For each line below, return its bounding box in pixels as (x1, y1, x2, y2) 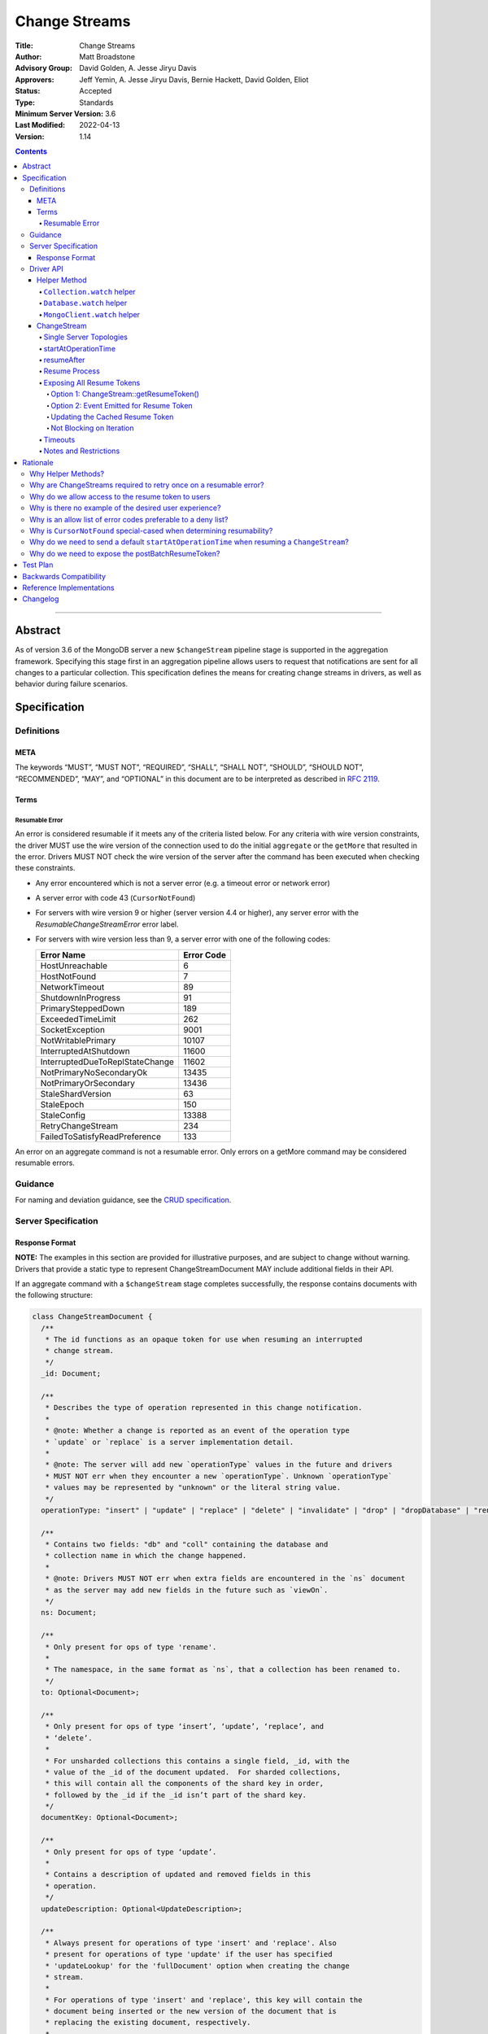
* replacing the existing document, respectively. (45, 2018, 251, 2027)
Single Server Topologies (43, 332, 128, 342)
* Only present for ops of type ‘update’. (45, 1847, 217, 1857)
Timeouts (43, 434, 76, 444)
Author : (15, 51, 42, 61)
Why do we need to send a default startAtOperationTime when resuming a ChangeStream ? (29, 537, 349, 547)
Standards (79, 98, 114, 107)
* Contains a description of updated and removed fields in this (45, 1870, 312, 1879)
